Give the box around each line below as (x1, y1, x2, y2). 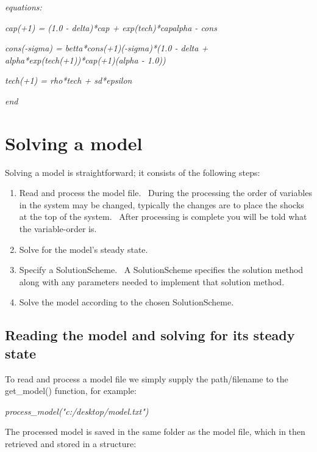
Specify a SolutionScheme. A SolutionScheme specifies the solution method (19, 263, 304, 276)
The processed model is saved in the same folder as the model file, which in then (5, 425, 305, 438)
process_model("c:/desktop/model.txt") (5, 404, 149, 417)
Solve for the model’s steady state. (19, 242, 148, 255)
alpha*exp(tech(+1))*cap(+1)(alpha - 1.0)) (5, 53, 166, 66)
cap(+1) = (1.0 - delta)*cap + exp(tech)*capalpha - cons (5, 21, 217, 34)
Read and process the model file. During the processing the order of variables (19, 186, 312, 199)
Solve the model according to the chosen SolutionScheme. (19, 296, 234, 308)
